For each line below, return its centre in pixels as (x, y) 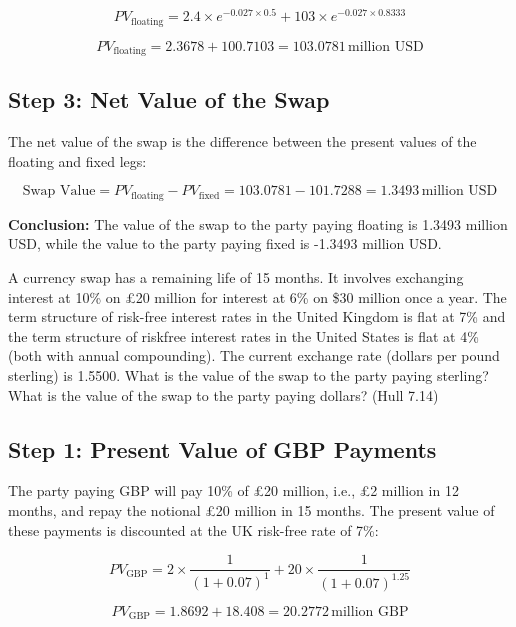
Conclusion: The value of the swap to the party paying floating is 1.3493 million (258, 223)
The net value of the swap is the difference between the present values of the (242, 141)
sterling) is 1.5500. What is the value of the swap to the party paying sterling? (248, 374)
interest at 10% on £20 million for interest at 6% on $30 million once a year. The (257, 296)
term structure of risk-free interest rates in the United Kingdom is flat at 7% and (257, 316)
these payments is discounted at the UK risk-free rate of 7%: (193, 529)
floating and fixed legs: (77, 160)
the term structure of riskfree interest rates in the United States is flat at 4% (243, 335)
